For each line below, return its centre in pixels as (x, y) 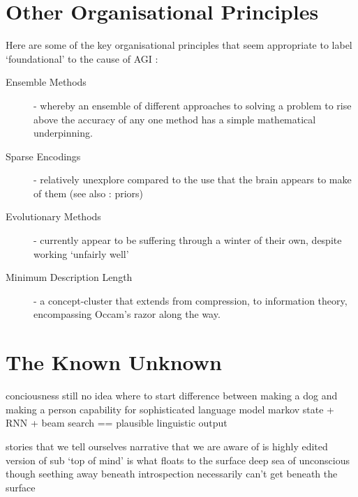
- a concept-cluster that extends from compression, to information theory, (191, 300)
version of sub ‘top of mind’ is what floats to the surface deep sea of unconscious (178, 460)
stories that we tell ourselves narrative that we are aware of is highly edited (167, 446)
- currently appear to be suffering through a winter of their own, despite (188, 240)
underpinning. (63, 133)
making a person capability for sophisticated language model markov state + (170, 409)
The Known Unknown (114, 362)
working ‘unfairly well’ (81, 253)
